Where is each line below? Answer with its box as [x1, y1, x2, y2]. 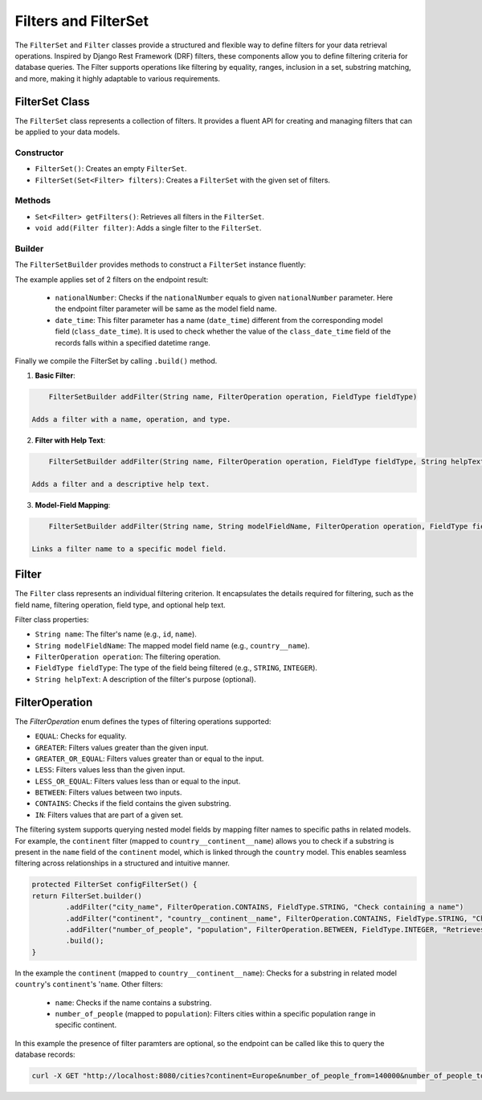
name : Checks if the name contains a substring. [55, 997, 212, 1008]
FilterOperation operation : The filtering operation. [35, 652, 221, 662]
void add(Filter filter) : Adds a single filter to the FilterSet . [35, 223, 262, 233]
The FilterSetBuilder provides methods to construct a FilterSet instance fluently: [14, 260, 307, 269]
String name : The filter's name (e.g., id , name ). [35, 629, 197, 639]
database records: [14, 1049, 76, 1060]
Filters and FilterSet [14, 12, 149, 30]
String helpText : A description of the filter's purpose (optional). [35, 674, 256, 684]
